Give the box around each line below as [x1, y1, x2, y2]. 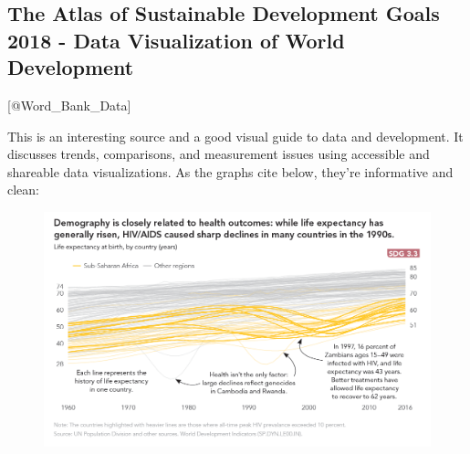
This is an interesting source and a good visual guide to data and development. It [7, 126, 464, 145]
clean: [7, 180, 39, 199]
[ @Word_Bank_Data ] [7, 95, 131, 114]
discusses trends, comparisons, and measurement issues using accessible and [7, 144, 430, 164]
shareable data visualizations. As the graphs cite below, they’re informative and [7, 162, 454, 181]
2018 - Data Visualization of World [7, 26, 345, 54]
